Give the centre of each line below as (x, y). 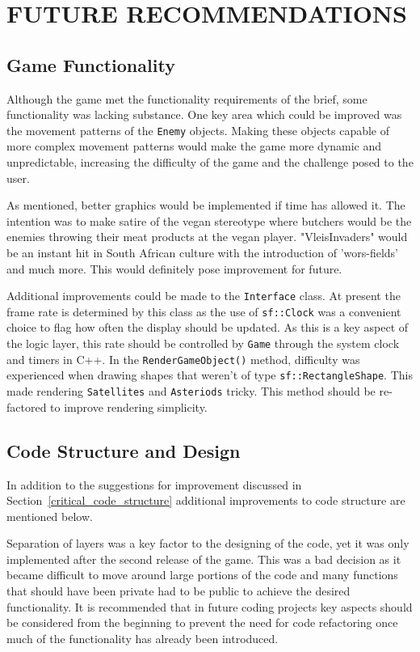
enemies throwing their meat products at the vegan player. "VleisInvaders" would (207, 237)
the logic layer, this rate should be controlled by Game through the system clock (203, 343)
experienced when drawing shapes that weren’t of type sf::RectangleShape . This (210, 375)
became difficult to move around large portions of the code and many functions (202, 575)
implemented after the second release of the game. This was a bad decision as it (204, 559)
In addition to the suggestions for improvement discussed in (154, 484)
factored (27, 406)
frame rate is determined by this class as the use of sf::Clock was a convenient (204, 311)
